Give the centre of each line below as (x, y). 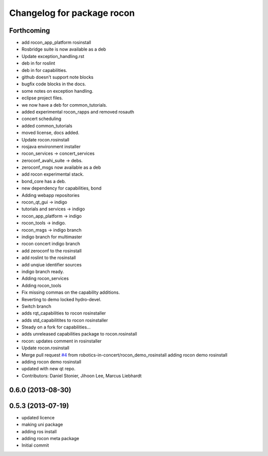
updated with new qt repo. (48, 369)
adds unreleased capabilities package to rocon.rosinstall (79, 334)
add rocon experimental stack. (53, 174)
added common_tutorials (47, 126)
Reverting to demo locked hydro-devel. (62, 299)
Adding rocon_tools (41, 285)
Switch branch (36, 306)
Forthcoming (30, 31)
